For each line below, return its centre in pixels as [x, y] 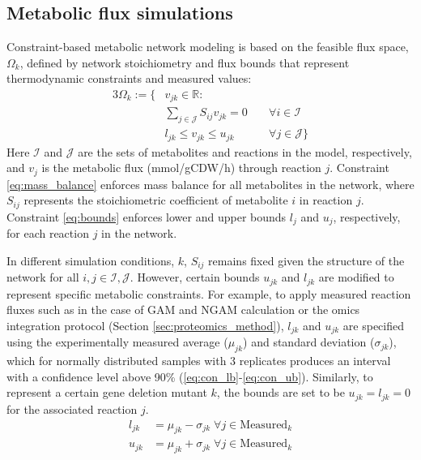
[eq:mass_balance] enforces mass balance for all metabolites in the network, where [210, 184]
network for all [43, 277]
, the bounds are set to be [281, 392]
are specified [373, 326]
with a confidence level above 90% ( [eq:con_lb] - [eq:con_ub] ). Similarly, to [190, 376]
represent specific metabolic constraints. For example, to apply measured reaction [209, 293]
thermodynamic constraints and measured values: [129, 78]
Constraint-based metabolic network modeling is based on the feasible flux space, [208, 47]
